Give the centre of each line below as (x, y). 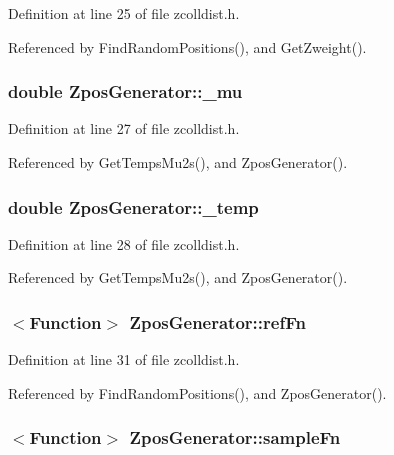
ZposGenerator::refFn (217, 321)
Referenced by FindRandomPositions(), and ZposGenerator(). (197, 392)
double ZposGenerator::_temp (133, 206)
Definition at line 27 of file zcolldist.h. (124, 128)
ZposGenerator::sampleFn (235, 437)
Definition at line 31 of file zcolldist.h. (124, 359)
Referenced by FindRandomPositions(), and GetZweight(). (187, 46)
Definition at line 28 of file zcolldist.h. (124, 243)
